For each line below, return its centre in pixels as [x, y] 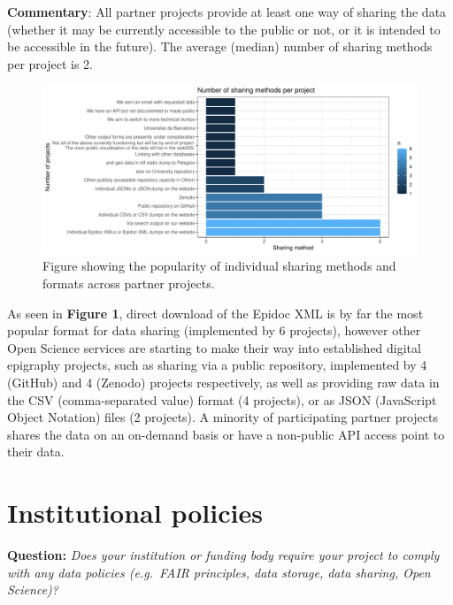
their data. [36, 452]
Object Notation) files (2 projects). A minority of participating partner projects [223, 417]
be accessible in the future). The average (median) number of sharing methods [220, 46]
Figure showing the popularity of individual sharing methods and [219, 266]
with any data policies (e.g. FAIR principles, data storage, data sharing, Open [219, 572]
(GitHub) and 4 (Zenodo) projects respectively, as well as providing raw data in [223, 382]
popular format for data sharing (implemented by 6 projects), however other [214, 330]
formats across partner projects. [129, 283]
